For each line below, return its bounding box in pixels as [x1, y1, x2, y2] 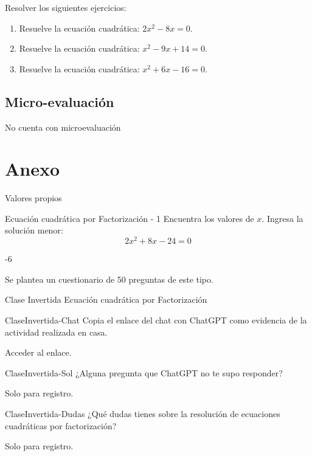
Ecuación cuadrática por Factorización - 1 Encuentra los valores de [5, 212, 254, 224]
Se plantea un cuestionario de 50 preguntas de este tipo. [5, 272, 213, 285]
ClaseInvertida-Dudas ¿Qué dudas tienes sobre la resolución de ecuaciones [5, 407, 280, 420]
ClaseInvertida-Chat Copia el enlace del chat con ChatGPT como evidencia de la [5, 313, 307, 326]
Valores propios [5, 192, 62, 204]
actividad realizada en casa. [5, 325, 108, 338]
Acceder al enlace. [5, 346, 72, 359]
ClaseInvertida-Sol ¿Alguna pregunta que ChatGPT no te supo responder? [5, 366, 283, 379]
